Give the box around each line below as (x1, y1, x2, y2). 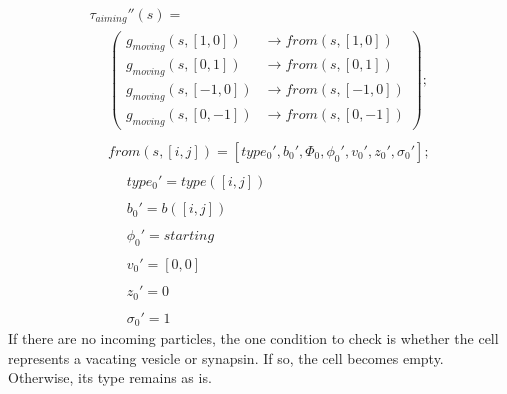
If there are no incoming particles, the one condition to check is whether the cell (8, 328, 499, 349)
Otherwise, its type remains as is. (8, 367, 212, 388)
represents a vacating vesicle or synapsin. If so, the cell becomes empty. (8, 347, 444, 368)
